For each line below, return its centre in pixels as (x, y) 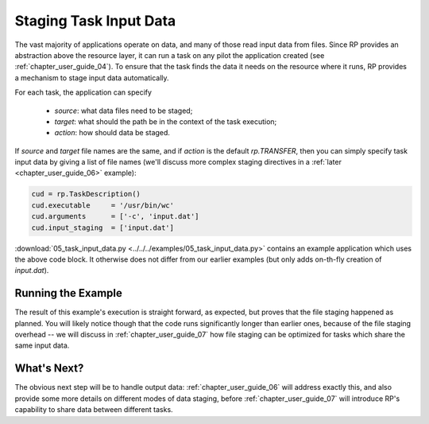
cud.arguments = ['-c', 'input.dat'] (115, 216)
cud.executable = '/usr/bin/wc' (103, 205)
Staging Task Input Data (95, 21)
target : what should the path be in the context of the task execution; (166, 121)
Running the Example (69, 293)
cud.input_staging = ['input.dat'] (103, 228)
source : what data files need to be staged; (124, 111)
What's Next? (49, 369)
